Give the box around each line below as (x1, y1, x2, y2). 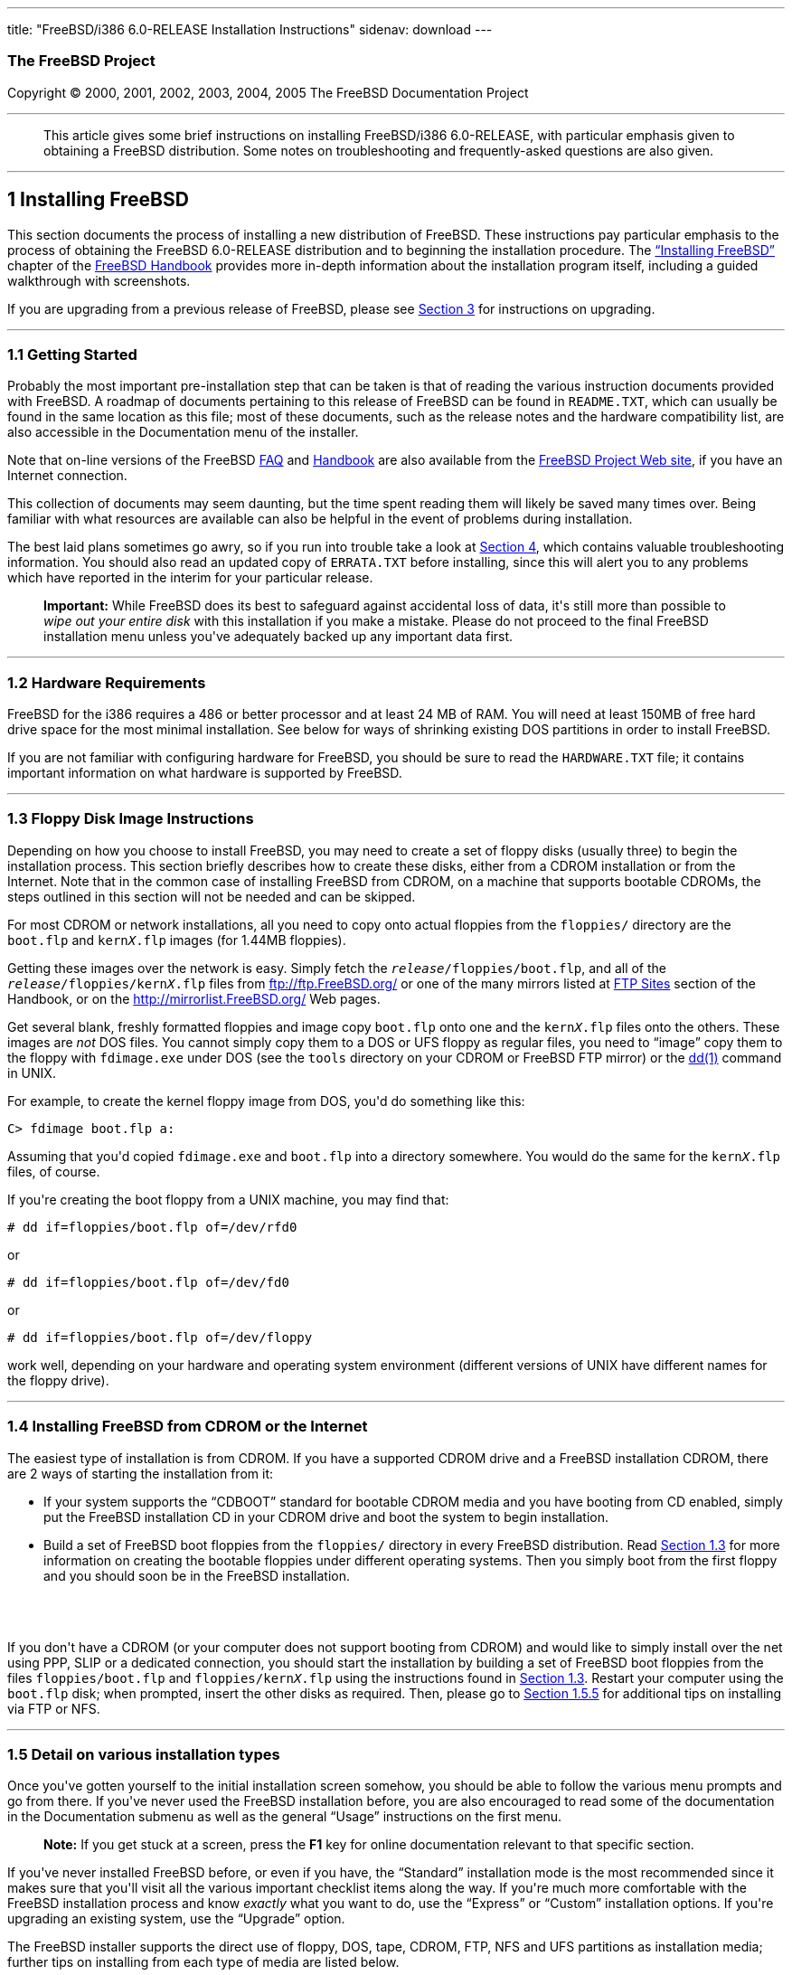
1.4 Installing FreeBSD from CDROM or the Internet (7, 1417, 368, 1436)
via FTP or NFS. (7, 1700, 100, 1716)
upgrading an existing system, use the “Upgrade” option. (7, 1911, 345, 1927)
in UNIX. (7, 1064, 56, 1081)
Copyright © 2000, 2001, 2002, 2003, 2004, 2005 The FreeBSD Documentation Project (7, 84, 529, 100)
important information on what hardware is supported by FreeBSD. (7, 765, 402, 781)
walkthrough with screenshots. (7, 272, 191, 288)
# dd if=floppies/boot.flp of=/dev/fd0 (7, 1274, 289, 1290)
